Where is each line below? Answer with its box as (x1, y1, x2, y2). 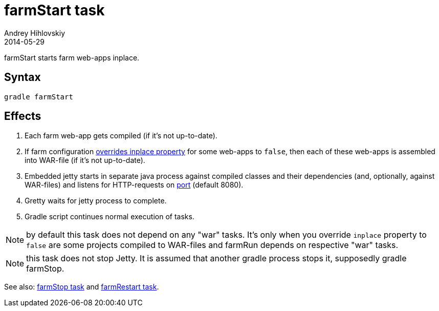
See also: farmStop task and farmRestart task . (4, 282, 159, 292)
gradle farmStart (4, 92, 73, 101)
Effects (4, 110, 41, 123)
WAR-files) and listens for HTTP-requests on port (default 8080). (25, 180, 244, 190)
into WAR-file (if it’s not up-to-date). (25, 156, 145, 165)
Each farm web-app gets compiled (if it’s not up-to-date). (25, 131, 217, 140)
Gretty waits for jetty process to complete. (25, 196, 167, 205)
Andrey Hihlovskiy (4, 28, 65, 37)
